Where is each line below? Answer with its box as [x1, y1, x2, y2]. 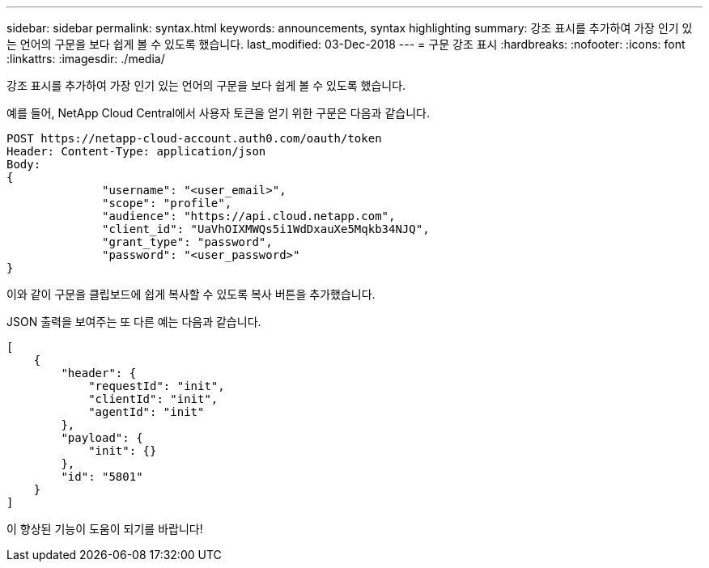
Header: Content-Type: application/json [6, 145, 266, 158]
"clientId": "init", [88, 392, 219, 405]
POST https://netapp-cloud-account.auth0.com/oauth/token [6, 132, 382, 145]
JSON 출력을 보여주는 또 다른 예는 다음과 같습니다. [6, 315, 261, 329]
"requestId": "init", [88, 379, 225, 392]
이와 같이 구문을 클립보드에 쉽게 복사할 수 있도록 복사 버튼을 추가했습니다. [6, 287, 376, 301]
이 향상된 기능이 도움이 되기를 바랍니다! [6, 522, 203, 536]
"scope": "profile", [102, 197, 232, 210]
